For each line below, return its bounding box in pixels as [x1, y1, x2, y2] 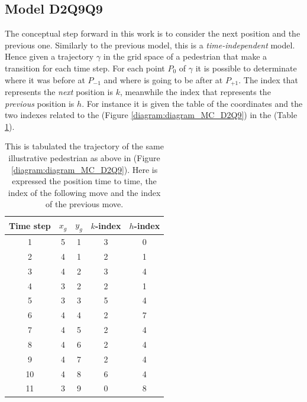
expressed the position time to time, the [12, 175, 157, 187]
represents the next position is [5, 86, 113, 98]
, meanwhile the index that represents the [119, 86, 271, 98]
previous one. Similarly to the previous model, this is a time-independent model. [5, 38, 295, 51]
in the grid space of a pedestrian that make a [103, 50, 267, 63]
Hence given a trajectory [5, 50, 94, 63]
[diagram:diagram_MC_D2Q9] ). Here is [11, 163, 158, 175]
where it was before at [5, 73, 85, 86]
